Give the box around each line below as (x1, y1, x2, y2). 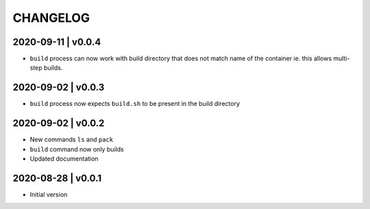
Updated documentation (29, 154, 99, 163)
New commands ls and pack (29, 135, 113, 143)
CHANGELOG (12, 10, 90, 25)
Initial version (29, 190, 68, 198)
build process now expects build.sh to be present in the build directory (29, 100, 240, 108)
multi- (333, 55, 350, 63)
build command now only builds (29, 145, 124, 153)
